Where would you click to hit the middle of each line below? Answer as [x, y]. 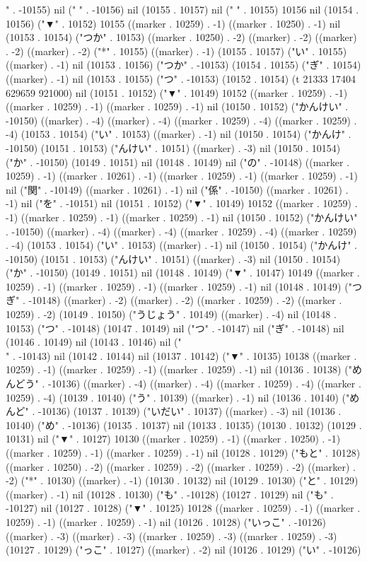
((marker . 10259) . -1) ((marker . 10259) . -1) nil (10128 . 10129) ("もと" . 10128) [183, 452]
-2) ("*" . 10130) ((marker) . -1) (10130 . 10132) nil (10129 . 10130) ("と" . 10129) [182, 480]
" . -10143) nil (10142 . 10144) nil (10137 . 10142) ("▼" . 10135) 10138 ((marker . [181, 355]
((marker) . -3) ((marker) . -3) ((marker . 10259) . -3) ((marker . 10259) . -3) [171, 535]
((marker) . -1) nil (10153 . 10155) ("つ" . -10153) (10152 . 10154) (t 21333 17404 [181, 78]
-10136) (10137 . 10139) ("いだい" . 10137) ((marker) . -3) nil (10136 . [190, 411]
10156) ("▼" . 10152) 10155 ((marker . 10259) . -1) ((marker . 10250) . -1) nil [173, 23]
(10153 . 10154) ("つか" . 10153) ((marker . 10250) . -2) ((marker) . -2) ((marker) [181, 37]
